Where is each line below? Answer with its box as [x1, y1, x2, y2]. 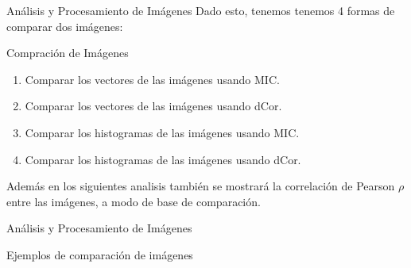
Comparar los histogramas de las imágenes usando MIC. [25, 124, 300, 140]
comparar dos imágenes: [6, 17, 123, 34]
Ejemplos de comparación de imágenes [6, 246, 193, 262]
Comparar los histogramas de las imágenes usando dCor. [25, 151, 301, 167]
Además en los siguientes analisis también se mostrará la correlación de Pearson [6, 178, 395, 194]
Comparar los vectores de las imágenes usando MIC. [25, 71, 280, 87]
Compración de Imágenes [6, 44, 129, 61]
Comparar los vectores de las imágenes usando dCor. [25, 98, 282, 114]
